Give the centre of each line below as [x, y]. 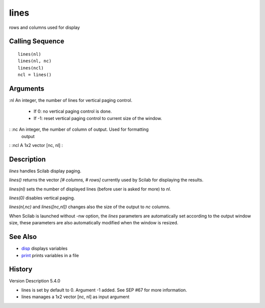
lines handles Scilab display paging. [45, 171]
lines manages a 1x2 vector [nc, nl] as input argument [75, 297]
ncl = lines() [35, 75]
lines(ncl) [31, 68]
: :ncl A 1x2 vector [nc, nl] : [36, 145]
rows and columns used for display [45, 27]
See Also [23, 237]
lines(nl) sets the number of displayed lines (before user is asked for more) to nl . [90, 189]
